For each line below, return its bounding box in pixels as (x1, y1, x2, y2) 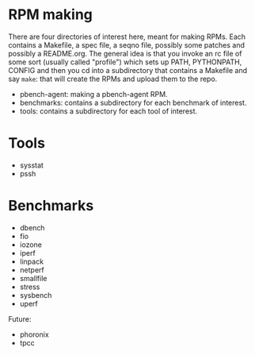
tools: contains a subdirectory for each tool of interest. (19, 106, 198, 116)
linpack (19, 257, 44, 266)
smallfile (19, 273, 48, 283)
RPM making (8, 6, 93, 24)
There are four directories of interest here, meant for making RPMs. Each (8, 32, 246, 41)
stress (19, 282, 40, 291)
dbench (19, 222, 45, 232)
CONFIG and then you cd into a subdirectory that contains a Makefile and (8, 65, 248, 75)
